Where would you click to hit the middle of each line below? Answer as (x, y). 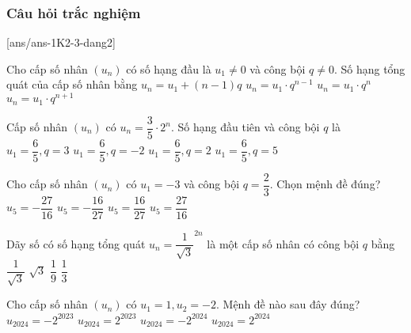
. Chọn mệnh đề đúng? (325, 184)
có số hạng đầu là (169, 68)
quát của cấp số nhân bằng (72, 84)
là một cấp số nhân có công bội (283, 243)
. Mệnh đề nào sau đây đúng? (288, 304)
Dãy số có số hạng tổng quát (76, 243)
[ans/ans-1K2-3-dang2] (61, 42)
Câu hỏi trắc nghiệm (74, 12)
